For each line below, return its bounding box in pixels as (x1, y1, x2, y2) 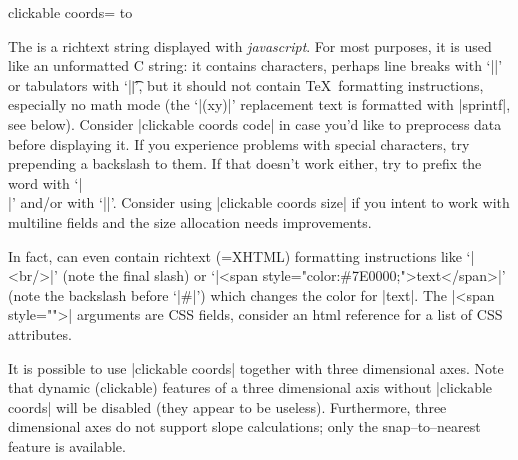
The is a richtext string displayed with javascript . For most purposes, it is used (8, 35, 492, 56)
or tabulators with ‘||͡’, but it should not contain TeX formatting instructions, (8, 74, 484, 95)
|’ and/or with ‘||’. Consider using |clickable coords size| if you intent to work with (8, 192, 510, 213)
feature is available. (8, 435, 126, 456)
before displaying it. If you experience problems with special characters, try (8, 133, 470, 154)
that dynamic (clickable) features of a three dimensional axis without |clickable (8, 377, 493, 398)
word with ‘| (8, 172, 83, 193)
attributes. (8, 323, 72, 344)
